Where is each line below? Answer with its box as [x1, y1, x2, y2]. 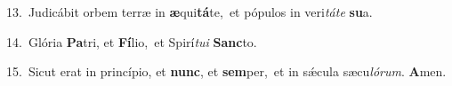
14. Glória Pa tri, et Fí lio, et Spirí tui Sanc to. [6, 32, 257, 51]
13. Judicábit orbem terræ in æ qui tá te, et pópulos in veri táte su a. [6, 3, 373, 20]
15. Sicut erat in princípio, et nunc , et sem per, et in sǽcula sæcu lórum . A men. [6, 62, 447, 81]
